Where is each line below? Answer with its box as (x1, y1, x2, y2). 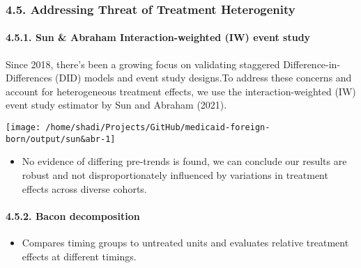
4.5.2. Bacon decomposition (6, 208, 140, 223)
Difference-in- (283, 56, 341, 71)
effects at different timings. (22, 249, 137, 263)
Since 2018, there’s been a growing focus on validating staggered (6, 56, 280, 71)
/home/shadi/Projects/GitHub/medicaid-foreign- (45, 123, 270, 133)
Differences (6, 70, 52, 85)
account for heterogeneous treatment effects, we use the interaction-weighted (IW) (6, 84, 356, 98)
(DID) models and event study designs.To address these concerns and (55, 70, 352, 85)
